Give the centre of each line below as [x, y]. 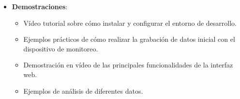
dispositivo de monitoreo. [61, 48]
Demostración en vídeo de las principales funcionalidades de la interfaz [128, 65]
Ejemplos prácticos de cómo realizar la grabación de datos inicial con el [129, 39]
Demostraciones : [40, 6]
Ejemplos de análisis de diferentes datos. [83, 91]
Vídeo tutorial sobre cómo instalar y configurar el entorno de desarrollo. [130, 23]
